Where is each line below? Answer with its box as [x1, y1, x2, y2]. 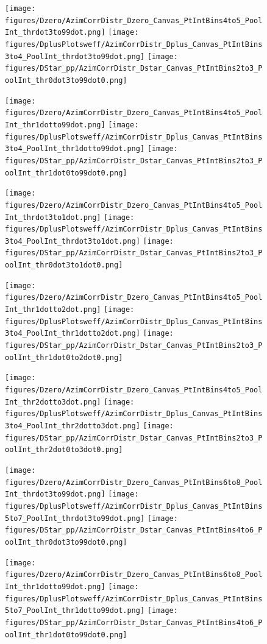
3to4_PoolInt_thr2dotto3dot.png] [5, 422, 140, 430]
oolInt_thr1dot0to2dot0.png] [5, 353, 123, 362]
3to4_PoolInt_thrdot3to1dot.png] [5, 236, 140, 246]
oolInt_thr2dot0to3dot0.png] [5, 445, 123, 455]
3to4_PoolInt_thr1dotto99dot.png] [5, 144, 145, 154]
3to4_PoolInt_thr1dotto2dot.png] [5, 329, 140, 338]
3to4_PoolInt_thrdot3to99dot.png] [5, 52, 145, 61]
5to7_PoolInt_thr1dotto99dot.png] [5, 606, 145, 615]
